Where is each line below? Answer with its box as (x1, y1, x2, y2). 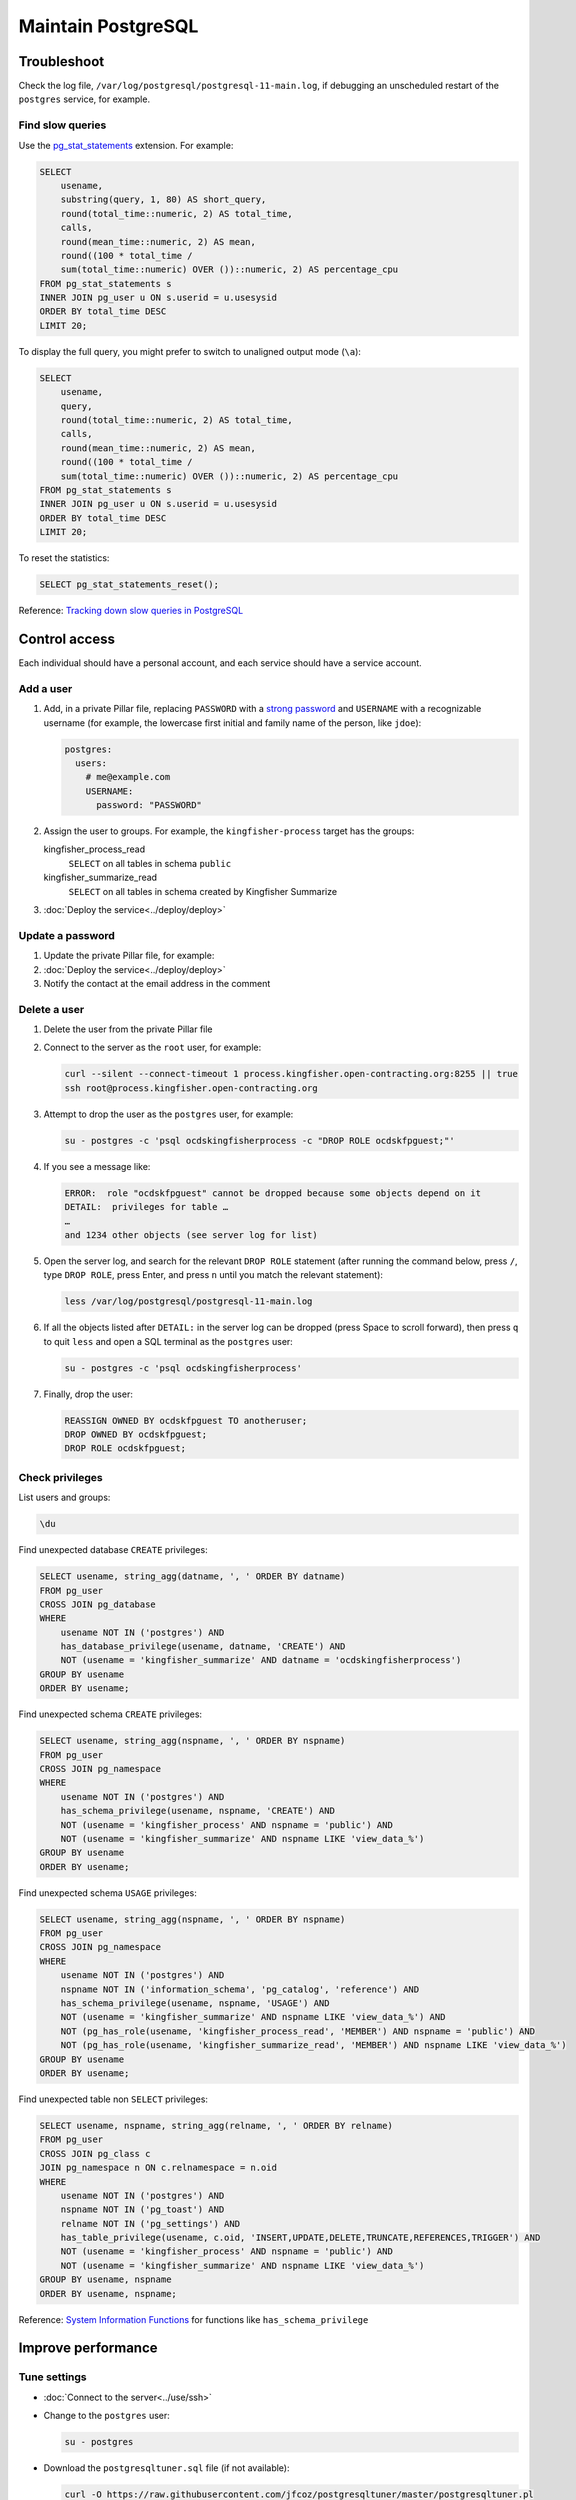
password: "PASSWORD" (96, 800, 202, 811)
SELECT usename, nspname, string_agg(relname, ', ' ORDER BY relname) (39, 2120, 394, 2131)
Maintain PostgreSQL (18, 15, 199, 37)
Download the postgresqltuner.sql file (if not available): (43, 2462, 290, 2474)
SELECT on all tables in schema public (68, 857, 232, 869)
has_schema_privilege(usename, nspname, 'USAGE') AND (60, 1998, 330, 2009)
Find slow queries (18, 118, 107, 132)
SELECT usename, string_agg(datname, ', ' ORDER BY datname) (39, 1571, 346, 1582)
